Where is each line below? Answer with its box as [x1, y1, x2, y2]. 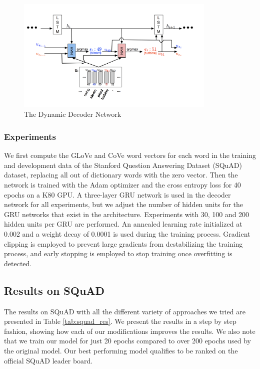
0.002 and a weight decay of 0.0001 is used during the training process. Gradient [4, 229, 250, 239]
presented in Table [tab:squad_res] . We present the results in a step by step [4, 316, 236, 326]
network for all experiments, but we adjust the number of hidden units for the [4, 199, 243, 210]
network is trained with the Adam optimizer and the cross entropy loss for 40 [4, 179, 241, 190]
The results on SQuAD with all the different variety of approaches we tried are [4, 306, 245, 316]
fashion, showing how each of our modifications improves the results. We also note [4, 325, 255, 336]
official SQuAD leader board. [4, 355, 93, 365]
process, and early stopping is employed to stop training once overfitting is [4, 248, 232, 259]
